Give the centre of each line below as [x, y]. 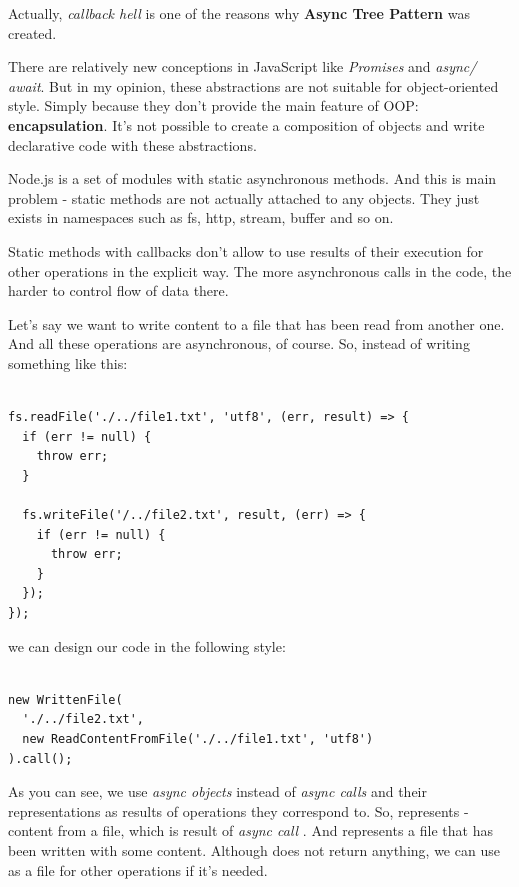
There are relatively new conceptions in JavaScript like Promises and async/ [242, 66]
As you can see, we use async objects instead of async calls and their [217, 791]
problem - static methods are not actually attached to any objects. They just [244, 197]
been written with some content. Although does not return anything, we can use [254, 849]
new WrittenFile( [65, 699]
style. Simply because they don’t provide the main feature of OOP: [213, 105]
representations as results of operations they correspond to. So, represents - [238, 810]
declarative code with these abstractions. [132, 144]
